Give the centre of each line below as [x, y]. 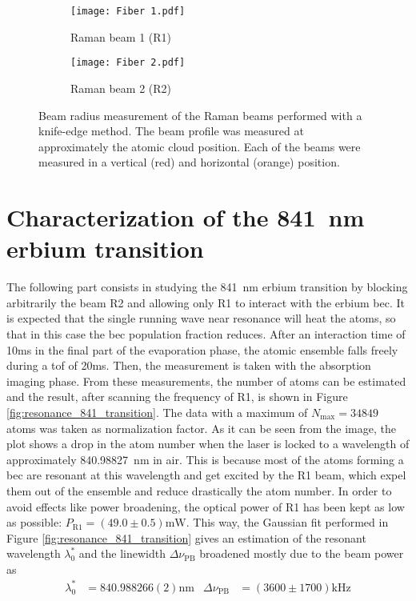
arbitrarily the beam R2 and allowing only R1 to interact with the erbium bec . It [206, 302]
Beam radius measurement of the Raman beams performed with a [200, 115]
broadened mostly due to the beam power [302, 553]
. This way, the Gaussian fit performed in [287, 522]
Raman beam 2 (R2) [121, 88]
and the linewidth [122, 553]
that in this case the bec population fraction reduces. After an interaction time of [206, 333]
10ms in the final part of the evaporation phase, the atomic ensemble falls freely [202, 349]
